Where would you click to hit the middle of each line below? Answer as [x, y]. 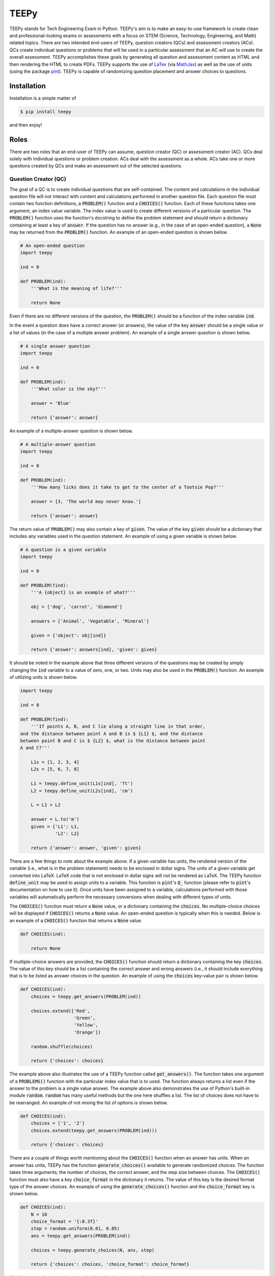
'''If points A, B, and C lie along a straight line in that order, [118, 727]
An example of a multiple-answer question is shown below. [71, 431]
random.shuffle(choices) [62, 1047]
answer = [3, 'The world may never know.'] [86, 501]
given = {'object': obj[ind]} [68, 635]
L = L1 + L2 [46, 805]
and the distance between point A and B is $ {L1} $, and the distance [112, 733]
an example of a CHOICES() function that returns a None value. [76, 920]
